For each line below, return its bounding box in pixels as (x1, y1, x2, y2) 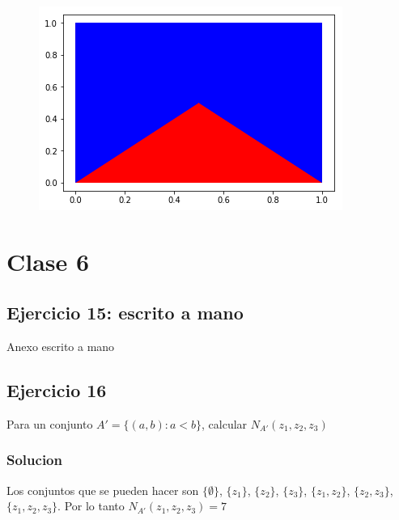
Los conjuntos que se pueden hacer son (6, 481, 199, 498)
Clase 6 (6, 244, 90, 277)
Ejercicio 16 (6, 378, 107, 403)
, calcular (202, 415, 248, 432)
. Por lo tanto (57, 497, 125, 514)
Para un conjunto (6, 415, 93, 432)
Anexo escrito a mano (6, 338, 115, 355)
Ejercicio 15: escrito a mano (6, 300, 244, 325)
